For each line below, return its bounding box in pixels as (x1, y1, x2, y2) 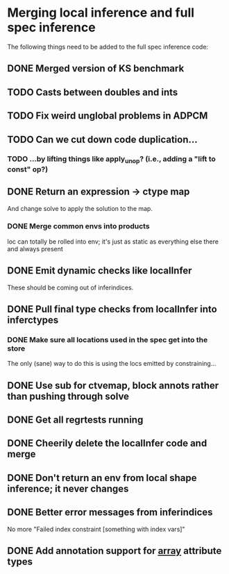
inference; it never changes (7, 482, 129, 494)
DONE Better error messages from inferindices (7, 507, 213, 518)
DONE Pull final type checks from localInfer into (7, 303, 217, 315)
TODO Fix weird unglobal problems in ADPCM (7, 110, 208, 122)
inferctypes (7, 314, 59, 326)
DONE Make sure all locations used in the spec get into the (7, 335, 208, 344)
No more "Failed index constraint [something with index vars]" (7, 525, 185, 533)
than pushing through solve (7, 390, 130, 402)
